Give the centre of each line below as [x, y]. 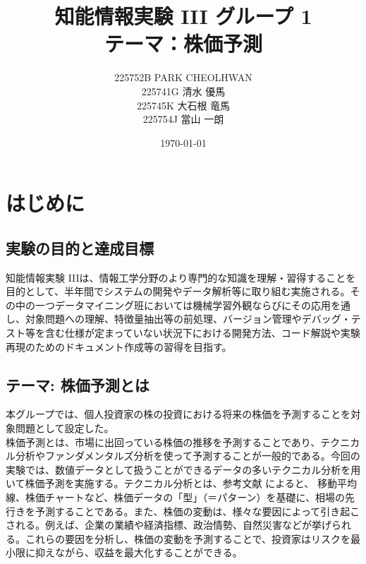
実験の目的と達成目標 [80, 247]
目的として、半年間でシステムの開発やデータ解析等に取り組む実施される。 [178, 291]
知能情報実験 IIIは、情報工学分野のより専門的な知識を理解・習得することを [181, 277]
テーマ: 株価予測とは [78, 384]
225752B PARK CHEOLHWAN [183, 77]
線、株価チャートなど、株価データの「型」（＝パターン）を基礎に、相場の [176, 497]
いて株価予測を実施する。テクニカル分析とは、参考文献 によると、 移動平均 [181, 483]
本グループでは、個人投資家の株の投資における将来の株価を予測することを [178, 414]
